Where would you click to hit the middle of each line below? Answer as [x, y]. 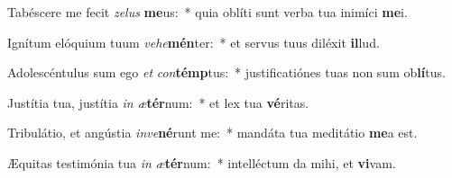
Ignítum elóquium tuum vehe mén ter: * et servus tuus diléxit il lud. [194, 42]
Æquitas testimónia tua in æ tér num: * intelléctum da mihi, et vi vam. [202, 162]
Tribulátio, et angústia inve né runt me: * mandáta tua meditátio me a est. [212, 133]
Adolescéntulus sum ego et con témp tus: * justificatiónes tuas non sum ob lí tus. [226, 72]
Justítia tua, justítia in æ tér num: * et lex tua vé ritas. [158, 102]
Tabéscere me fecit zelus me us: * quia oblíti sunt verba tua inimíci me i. [208, 12]
